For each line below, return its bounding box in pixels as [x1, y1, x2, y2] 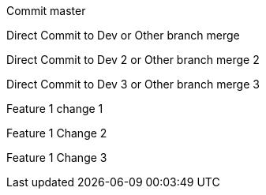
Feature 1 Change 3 [6, 151, 107, 164]
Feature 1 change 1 [6, 102, 103, 115]
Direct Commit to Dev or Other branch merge [6, 28, 240, 42]
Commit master [6, 4, 86, 17]
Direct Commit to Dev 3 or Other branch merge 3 [6, 77, 260, 91]
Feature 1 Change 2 [6, 126, 107, 140]
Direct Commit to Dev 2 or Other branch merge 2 [6, 53, 260, 66]
